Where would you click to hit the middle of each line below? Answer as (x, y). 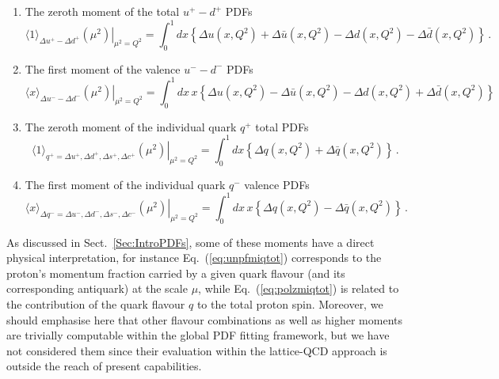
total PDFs (282, 126)
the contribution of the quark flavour (96, 303)
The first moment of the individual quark (125, 184)
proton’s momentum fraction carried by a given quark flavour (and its (176, 273)
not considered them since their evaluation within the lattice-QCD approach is (197, 350)
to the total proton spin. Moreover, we (290, 303)
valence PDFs (277, 184)
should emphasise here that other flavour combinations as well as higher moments (204, 319)
